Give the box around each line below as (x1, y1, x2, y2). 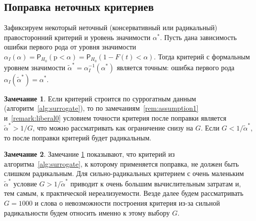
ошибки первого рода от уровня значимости (4, 42, 136, 52)
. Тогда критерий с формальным (154, 51, 250, 61)
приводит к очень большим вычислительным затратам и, (70, 178, 241, 188)
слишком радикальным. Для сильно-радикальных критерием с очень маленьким (4, 168, 244, 178)
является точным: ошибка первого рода (117, 62, 235, 72)
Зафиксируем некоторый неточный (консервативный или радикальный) (4, 22, 217, 33)
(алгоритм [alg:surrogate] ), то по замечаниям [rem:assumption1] (4, 103, 199, 113)
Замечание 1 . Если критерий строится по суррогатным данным (4, 93, 196, 103)
